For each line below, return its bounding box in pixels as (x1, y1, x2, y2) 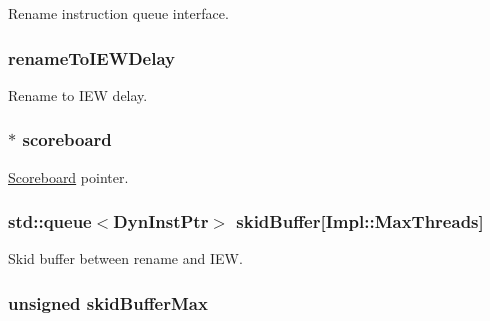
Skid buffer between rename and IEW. (8, 248, 243, 269)
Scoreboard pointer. (8, 166, 129, 187)
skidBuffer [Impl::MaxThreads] (236, 209, 484, 234)
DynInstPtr (113, 209, 209, 234)
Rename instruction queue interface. (8, 3, 229, 23)
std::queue (8, 209, 92, 234)
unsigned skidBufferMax (8, 290, 208, 315)
